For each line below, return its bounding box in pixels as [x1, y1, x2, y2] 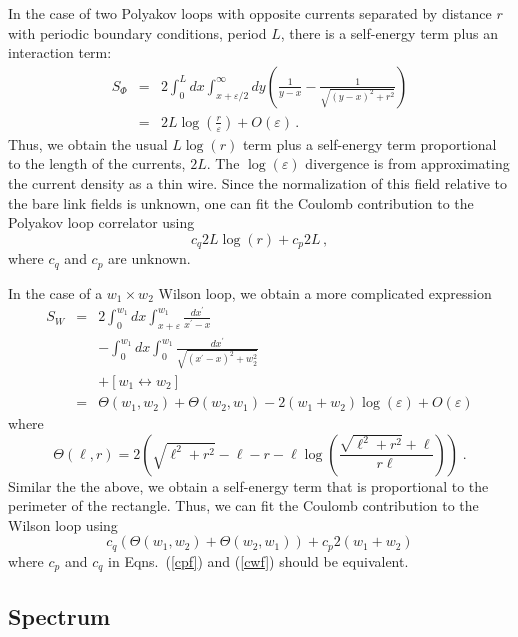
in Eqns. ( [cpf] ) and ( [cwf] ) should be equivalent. [108, 550, 409, 571]
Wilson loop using [8, 514, 118, 535]
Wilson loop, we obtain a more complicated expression [158, 282, 492, 303]
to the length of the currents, [8, 153, 186, 174]
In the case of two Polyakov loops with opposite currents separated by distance [8, 3, 492, 23]
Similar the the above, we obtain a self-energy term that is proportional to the [8, 475, 489, 496]
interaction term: [8, 42, 112, 63]
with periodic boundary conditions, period [8, 22, 267, 43]
